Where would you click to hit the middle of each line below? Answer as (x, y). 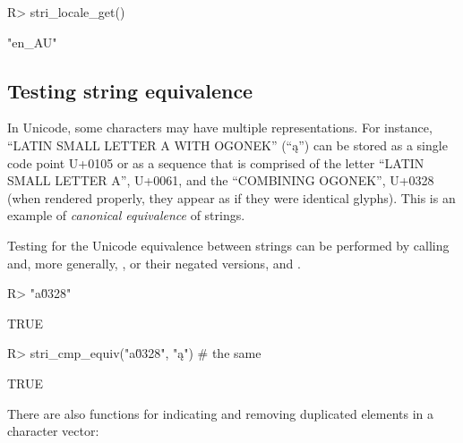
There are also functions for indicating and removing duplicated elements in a (221, 413)
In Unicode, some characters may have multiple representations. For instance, (220, 128)
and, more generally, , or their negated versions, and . (154, 263)
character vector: (53, 431)
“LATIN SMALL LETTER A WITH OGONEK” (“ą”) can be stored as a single (227, 145)
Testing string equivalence (130, 90)
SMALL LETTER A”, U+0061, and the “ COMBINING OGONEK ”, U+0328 (221, 180)
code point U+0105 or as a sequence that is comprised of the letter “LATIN (216, 162)
